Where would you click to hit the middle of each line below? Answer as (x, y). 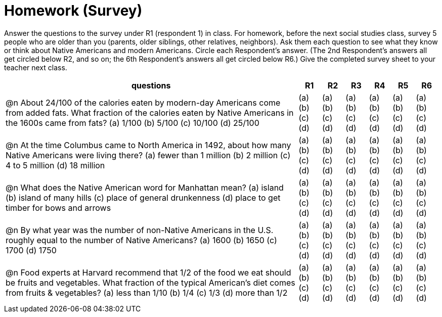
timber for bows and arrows (58, 208)
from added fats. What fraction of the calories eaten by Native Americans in (150, 112)
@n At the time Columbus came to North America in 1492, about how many (148, 145)
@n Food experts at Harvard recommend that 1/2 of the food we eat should (148, 272)
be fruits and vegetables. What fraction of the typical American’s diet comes (150, 282)
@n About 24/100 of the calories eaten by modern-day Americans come (143, 102)
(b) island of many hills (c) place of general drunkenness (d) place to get (143, 197)
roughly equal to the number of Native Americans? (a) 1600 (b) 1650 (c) (141, 240)
